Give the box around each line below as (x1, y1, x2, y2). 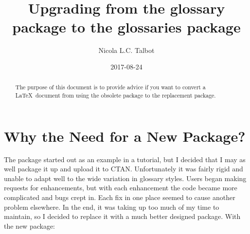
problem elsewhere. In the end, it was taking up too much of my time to (4, 201, 219, 212)
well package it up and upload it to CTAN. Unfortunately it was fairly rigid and (4, 164, 243, 174)
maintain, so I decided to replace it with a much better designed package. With (4, 211, 241, 221)
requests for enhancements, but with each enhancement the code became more (4, 183, 237, 193)
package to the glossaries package (12, 17, 241, 37)
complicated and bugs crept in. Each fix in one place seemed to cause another (4, 192, 235, 202)
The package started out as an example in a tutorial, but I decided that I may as (4, 154, 246, 164)
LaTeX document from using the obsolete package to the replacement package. (15, 91, 216, 99)
